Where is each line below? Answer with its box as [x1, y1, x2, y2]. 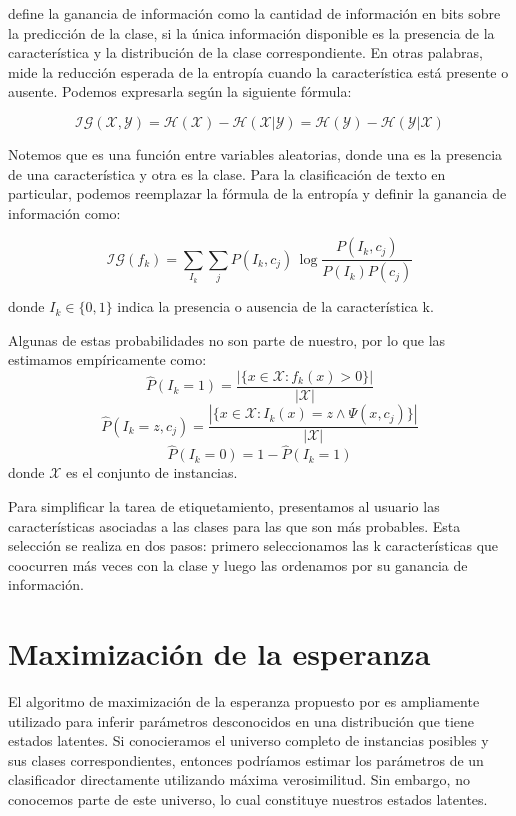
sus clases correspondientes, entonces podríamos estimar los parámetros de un [8, 749, 484, 770]
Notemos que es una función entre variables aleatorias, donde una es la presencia [8, 143, 503, 164]
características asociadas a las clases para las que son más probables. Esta [8, 515, 461, 536]
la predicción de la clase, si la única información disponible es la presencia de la [8, 22, 495, 43]
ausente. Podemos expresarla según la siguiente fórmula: [8, 81, 352, 102]
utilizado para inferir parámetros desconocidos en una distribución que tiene [8, 710, 475, 731]
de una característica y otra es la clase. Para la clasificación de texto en [8, 163, 446, 184]
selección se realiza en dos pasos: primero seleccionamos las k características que [8, 535, 499, 556]
